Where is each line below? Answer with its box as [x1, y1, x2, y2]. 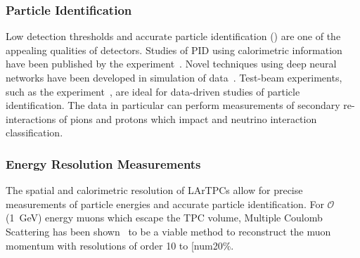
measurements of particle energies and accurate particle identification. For [6, 196, 324, 211]
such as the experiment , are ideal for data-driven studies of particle [6, 84, 300, 98]
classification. [6, 125, 63, 140]
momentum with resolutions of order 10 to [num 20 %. [6, 238, 234, 252]
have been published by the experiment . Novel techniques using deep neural [6, 56, 337, 71]
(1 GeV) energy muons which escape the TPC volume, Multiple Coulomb [6, 210, 323, 225]
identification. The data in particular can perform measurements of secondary [6, 98, 340, 112]
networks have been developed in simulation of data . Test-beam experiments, [6, 70, 342, 84]
